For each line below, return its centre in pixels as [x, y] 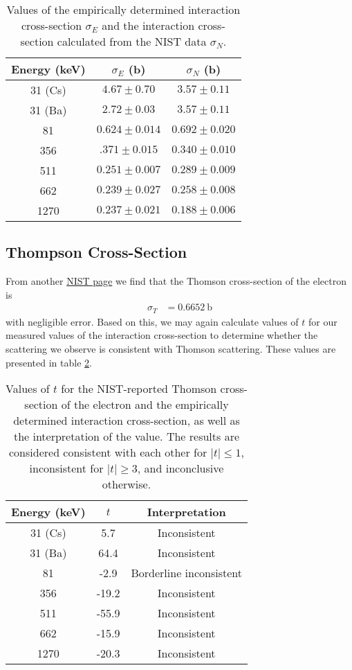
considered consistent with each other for [108, 452]
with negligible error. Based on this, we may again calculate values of [152, 321]
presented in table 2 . [49, 362]
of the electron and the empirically [145, 405]
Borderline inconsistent [186, 573]
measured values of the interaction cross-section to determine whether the [162, 335]
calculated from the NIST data [132, 41]
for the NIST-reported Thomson [139, 389]
